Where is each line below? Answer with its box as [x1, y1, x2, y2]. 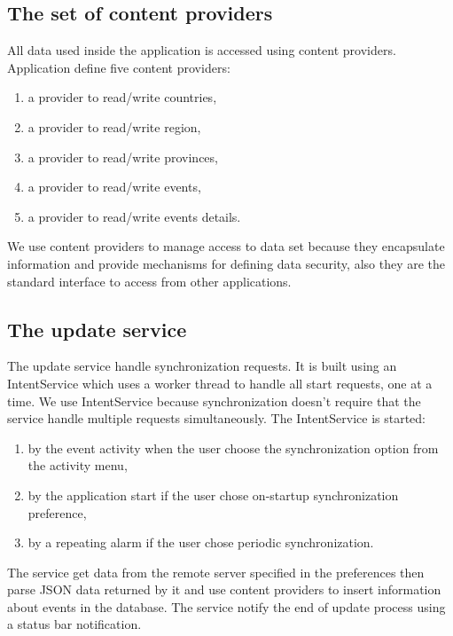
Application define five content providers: [7, 58, 230, 76]
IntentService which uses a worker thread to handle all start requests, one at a [7, 373, 433, 392]
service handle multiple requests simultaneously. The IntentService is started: [7, 409, 426, 428]
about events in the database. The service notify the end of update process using [7, 597, 446, 616]
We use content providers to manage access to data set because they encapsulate [7, 237, 445, 255]
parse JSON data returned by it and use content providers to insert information [7, 580, 441, 599]
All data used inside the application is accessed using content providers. [7, 41, 396, 59]
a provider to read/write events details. [27, 207, 241, 225]
